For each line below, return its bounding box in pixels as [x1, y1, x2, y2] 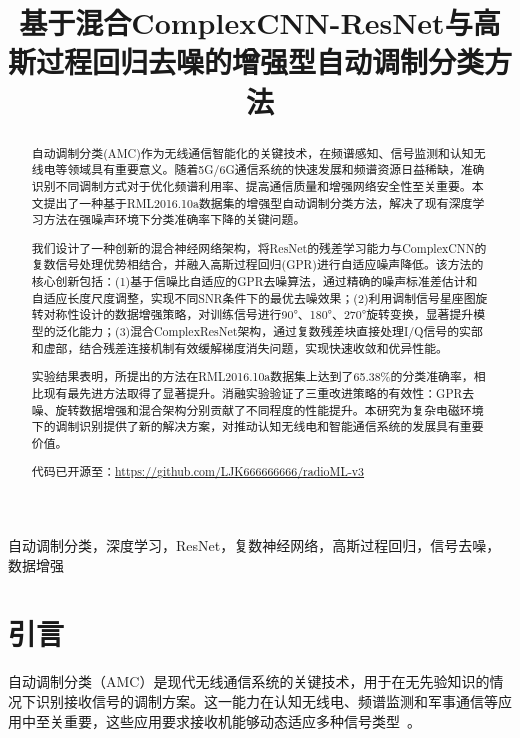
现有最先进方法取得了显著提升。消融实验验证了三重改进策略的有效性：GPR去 [43, 384, 475, 401]
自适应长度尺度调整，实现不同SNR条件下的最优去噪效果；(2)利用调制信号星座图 [31, 289, 476, 306]
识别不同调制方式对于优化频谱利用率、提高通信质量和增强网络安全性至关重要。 [31, 177, 472, 194]
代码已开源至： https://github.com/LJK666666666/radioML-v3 [31, 463, 365, 480]
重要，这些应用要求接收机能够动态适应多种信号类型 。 [63, 710, 421, 731]
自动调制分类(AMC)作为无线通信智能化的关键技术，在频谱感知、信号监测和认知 [31, 144, 474, 161]
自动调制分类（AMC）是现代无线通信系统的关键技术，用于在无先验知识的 [8, 671, 490, 692]
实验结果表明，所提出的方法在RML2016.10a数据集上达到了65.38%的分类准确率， [31, 368, 474, 385]
